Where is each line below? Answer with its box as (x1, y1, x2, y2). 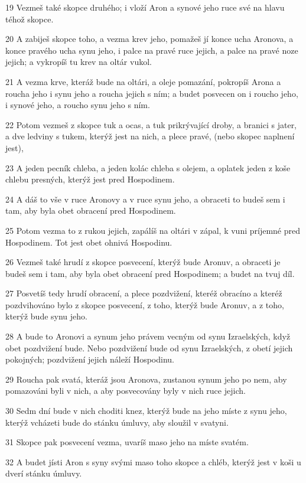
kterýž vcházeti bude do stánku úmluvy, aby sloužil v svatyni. (5, 416, 229, 428)
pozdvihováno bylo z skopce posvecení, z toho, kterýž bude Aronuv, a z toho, (5, 298, 284, 311)
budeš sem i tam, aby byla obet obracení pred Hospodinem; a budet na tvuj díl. (5, 267, 295, 279)
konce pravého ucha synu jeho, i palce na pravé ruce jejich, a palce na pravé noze (5, 44, 298, 56)
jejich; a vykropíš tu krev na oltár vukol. (5, 56, 152, 68)
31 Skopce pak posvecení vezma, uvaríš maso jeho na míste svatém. (5, 436, 249, 448)
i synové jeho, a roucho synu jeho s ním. (5, 99, 150, 111)
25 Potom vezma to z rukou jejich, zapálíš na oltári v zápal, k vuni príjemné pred (5, 224, 300, 236)
